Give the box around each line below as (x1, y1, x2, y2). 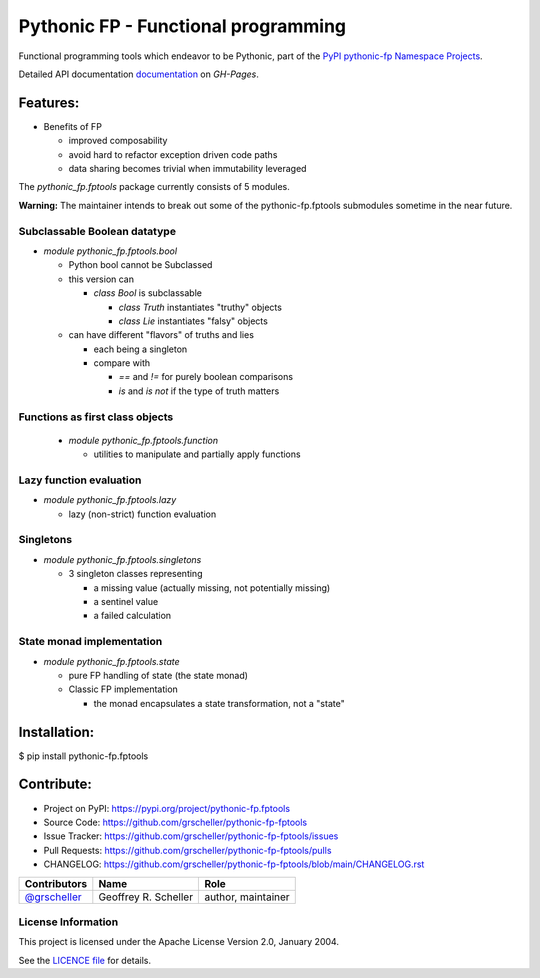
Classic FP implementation (68, 683, 179, 695)
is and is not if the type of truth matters (118, 385, 280, 397)
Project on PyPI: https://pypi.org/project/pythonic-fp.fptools (43, 802, 290, 814)
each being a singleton (93, 343, 188, 355)
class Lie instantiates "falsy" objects (118, 315, 269, 327)
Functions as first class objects (18, 410, 174, 424)
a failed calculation (93, 610, 172, 622)
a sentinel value (93, 596, 159, 608)
